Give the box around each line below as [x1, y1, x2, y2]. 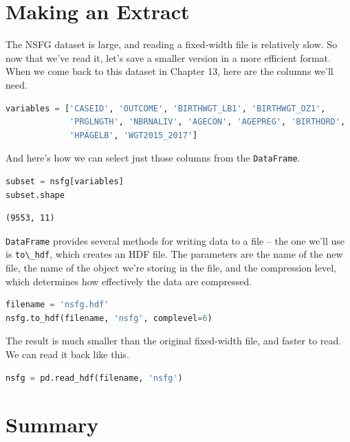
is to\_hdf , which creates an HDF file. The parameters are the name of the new [6, 247, 343, 261]
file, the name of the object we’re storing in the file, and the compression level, [6, 261, 336, 275]
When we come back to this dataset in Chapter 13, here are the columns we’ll [6, 64, 333, 78]
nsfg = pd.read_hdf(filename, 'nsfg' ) [6, 373, 183, 383]
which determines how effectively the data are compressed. [6, 274, 252, 288]
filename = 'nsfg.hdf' [6, 300, 109, 310]
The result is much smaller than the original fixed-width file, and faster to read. [6, 333, 342, 348]
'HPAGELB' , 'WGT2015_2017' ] [69, 130, 198, 140]
